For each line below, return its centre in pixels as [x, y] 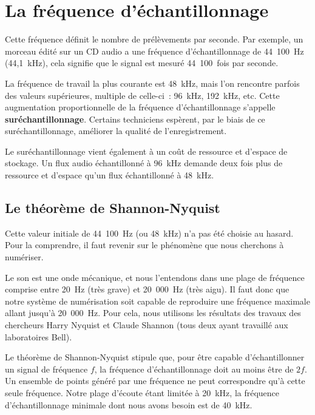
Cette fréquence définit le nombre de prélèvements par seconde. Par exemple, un [154, 39]
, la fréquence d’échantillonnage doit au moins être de [194, 369]
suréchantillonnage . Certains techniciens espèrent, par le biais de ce [135, 119]
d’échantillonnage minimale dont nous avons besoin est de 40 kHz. [129, 404]
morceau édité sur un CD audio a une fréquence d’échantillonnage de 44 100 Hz [154, 51]
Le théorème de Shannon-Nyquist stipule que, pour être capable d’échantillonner [155, 357]
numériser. [24, 257]
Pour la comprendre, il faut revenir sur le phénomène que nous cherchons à [144, 245]
